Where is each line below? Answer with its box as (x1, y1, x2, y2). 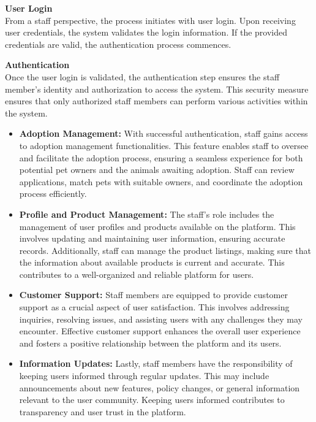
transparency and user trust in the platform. (19, 405, 186, 418)
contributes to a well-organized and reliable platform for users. (19, 267, 254, 280)
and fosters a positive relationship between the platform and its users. (19, 336, 282, 349)
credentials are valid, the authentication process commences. (5, 37, 231, 50)
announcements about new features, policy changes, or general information (19, 381, 300, 394)
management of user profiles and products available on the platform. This (19, 220, 296, 232)
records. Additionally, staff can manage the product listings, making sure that (19, 244, 311, 256)
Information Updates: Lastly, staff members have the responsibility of (19, 357, 293, 370)
